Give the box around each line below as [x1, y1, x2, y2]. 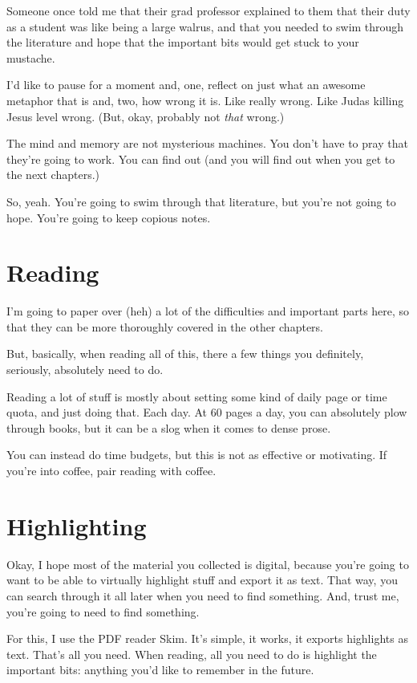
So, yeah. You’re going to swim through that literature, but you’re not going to [6, 193, 396, 209]
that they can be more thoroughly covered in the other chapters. [6, 318, 323, 335]
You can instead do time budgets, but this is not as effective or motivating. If [6, 446, 387, 463]
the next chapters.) [6, 166, 100, 183]
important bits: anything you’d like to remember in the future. [6, 661, 314, 678]
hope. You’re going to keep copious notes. [6, 209, 211, 226]
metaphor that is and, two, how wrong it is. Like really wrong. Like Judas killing [6, 91, 404, 108]
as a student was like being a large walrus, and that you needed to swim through [6, 18, 404, 35]
